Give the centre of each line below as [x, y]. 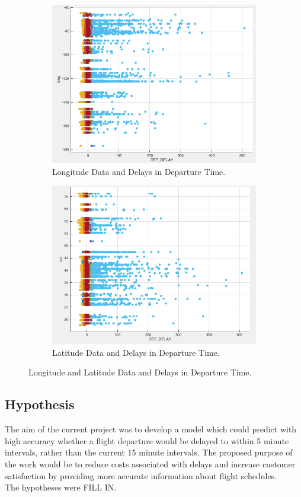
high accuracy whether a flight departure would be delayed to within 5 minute [147, 440]
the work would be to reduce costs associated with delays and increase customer [150, 464]
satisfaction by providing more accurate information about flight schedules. [141, 475]
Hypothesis [40, 404]
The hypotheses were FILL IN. [61, 487]
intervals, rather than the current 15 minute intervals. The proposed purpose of [149, 452]
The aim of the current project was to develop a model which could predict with [151, 429]
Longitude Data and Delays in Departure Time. [139, 171]
